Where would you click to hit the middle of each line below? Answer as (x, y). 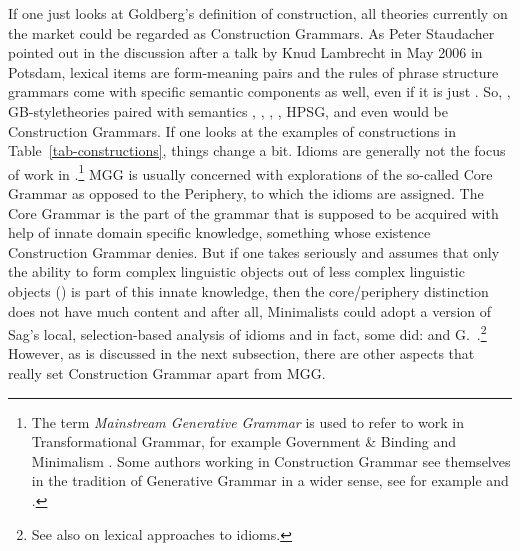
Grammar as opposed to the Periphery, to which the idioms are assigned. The (246, 193)
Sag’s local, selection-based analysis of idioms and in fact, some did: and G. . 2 (247, 332)
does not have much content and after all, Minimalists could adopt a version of (249, 310)
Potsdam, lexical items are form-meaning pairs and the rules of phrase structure (253, 71)
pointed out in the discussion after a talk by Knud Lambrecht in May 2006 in (245, 52)
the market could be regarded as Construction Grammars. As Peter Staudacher (251, 32)
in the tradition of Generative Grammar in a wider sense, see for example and (270, 480)
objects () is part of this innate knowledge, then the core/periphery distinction (248, 290)
